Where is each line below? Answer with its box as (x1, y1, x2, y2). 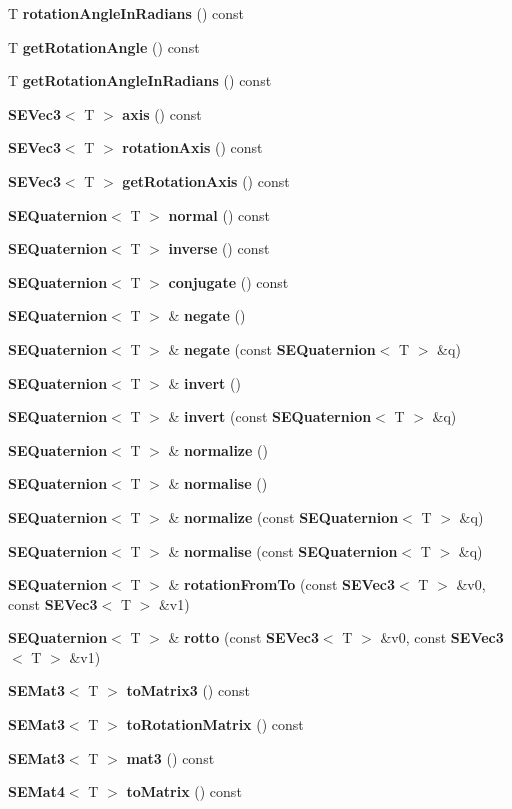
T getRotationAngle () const (8, 36, 200, 57)
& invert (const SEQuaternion (168, 406, 372, 427)
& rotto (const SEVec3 (168, 627, 319, 648)
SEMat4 (8, 781, 65, 802)
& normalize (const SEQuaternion (168, 506, 399, 527)
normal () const (168, 204, 271, 225)
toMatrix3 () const (126, 680, 250, 701)
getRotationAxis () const (122, 170, 290, 191)
